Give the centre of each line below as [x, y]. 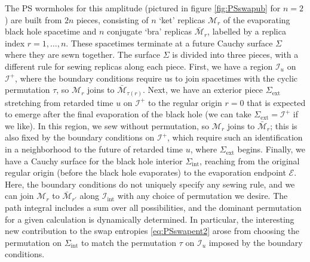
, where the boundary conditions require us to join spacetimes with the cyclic [156, 78]
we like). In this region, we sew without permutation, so [107, 125]
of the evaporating [257, 19]
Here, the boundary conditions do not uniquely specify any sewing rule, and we [150, 184]
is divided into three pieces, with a [235, 54]
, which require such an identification [235, 137]
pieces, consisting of [113, 19]
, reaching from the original [250, 160]
